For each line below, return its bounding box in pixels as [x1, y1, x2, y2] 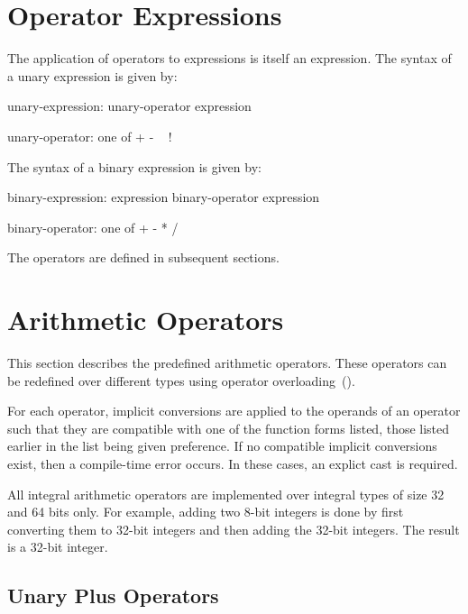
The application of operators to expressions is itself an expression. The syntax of [7, 49, 452, 68]
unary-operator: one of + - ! [7, 126, 172, 145]
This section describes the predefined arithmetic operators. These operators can [7, 353, 447, 371]
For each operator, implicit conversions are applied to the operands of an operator [7, 401, 461, 420]
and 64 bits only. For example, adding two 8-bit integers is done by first [7, 502, 404, 521]
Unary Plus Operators [7, 582, 219, 609]
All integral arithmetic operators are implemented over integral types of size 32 [7, 484, 445, 503]
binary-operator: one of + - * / [7, 217, 179, 236]
